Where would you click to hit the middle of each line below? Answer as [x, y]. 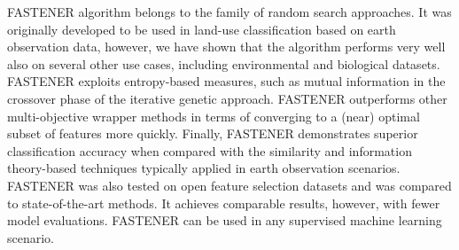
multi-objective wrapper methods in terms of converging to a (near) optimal [214, 116]
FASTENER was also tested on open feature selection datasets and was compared [229, 185]
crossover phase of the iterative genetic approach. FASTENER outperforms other [227, 98]
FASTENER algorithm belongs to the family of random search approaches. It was [229, 12]
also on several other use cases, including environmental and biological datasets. [224, 63]
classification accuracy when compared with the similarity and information [210, 150]
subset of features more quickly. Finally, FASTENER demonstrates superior [213, 133]
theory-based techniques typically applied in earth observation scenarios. [204, 168]
